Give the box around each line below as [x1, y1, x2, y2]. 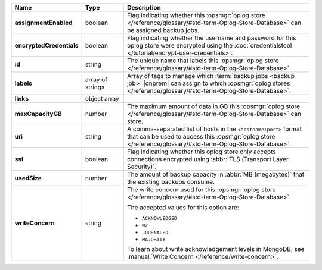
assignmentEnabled [14, 18, 73, 27]
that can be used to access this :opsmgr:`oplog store [127, 133, 275, 140]
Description [127, 4, 161, 11]
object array [85, 95, 119, 102]
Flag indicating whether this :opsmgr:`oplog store [127, 11, 265, 19]
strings [85, 83, 105, 91]
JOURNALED [142, 230, 169, 236]
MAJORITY [142, 237, 166, 243]
